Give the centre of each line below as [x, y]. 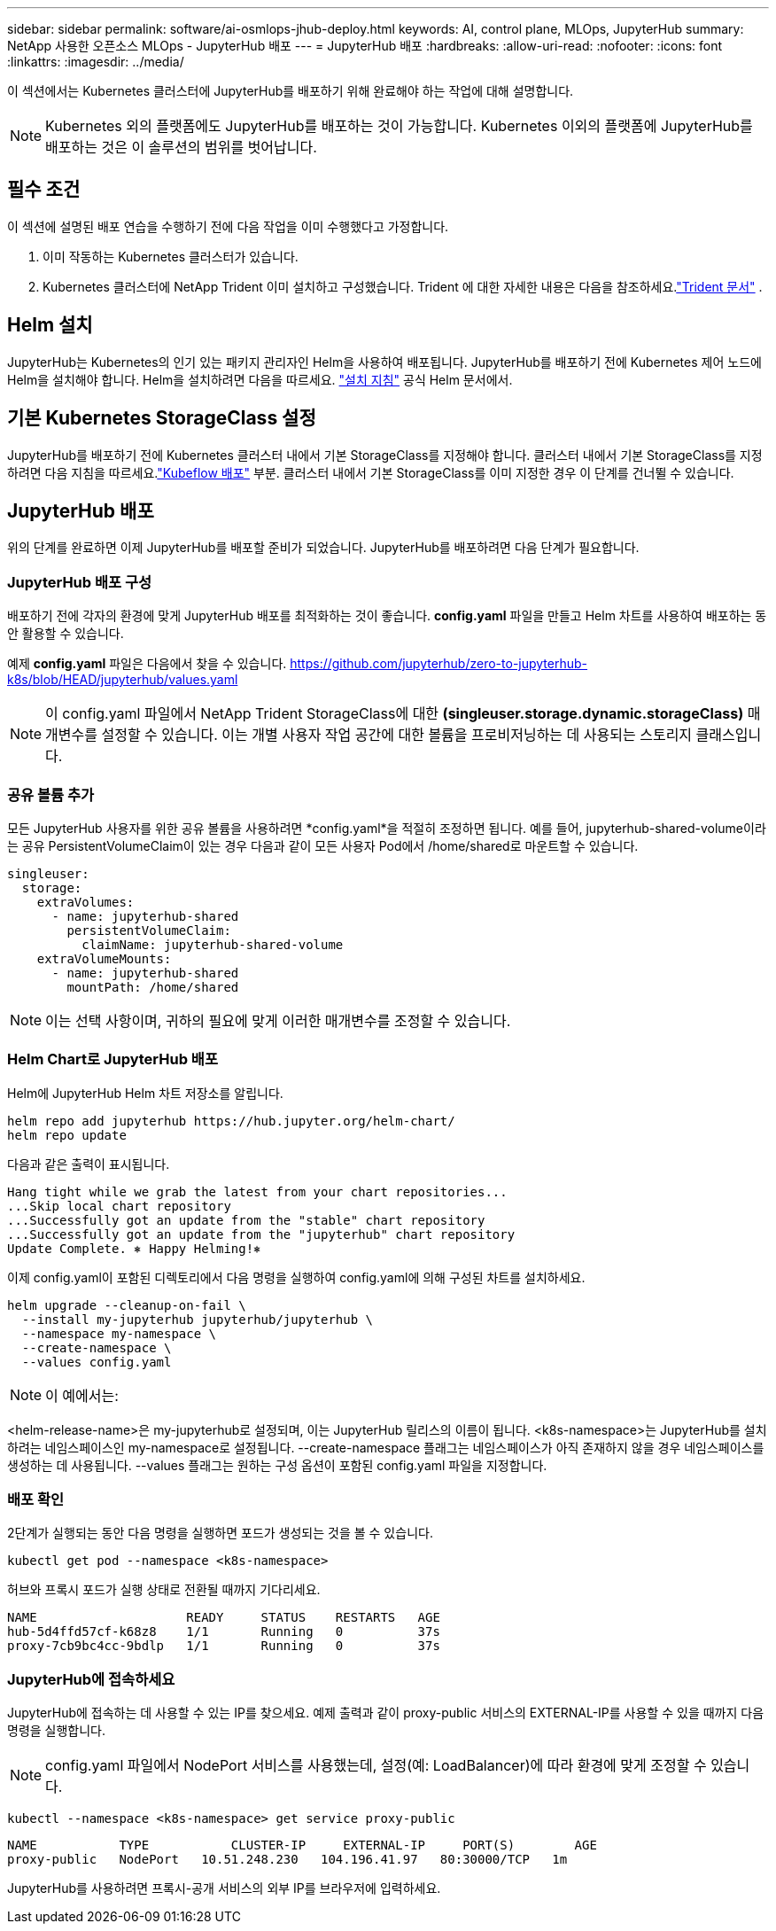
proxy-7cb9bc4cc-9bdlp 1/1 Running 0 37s [224, 1646]
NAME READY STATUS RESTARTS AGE [224, 1618]
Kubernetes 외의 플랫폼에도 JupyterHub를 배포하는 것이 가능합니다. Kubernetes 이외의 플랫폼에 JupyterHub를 [399, 126]
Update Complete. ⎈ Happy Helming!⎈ [134, 1248]
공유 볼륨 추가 [51, 794]
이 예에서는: [82, 1395]
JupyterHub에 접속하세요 [91, 1679]
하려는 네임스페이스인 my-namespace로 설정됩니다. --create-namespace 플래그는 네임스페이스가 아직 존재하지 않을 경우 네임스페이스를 [386, 1447]
